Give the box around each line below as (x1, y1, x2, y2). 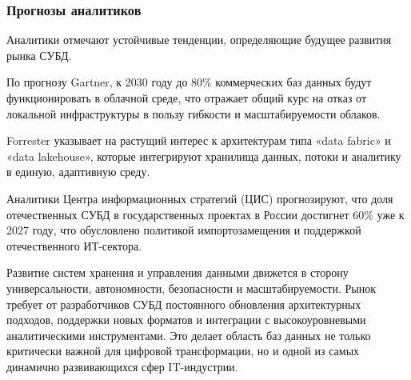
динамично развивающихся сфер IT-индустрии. (6, 358, 238, 374)
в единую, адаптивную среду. (6, 163, 150, 180)
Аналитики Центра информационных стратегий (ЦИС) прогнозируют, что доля (6, 190, 393, 206)
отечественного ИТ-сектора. (6, 237, 142, 254)
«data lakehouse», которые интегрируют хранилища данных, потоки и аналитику (6, 147, 401, 164)
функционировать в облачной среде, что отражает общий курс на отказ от (6, 90, 367, 106)
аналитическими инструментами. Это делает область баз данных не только (6, 326, 371, 343)
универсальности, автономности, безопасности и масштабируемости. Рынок (6, 279, 376, 296)
